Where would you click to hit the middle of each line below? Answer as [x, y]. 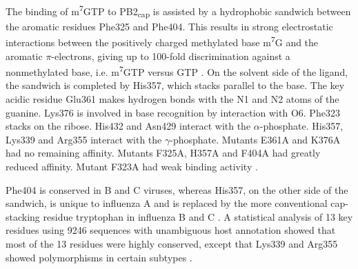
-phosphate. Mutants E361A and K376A [255, 139]
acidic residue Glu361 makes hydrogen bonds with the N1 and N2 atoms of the [172, 99]
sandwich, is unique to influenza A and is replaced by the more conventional [167, 203]
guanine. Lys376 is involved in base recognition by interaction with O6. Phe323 [173, 112]
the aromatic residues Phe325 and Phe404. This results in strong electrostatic [169, 26]
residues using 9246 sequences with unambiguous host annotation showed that [171, 230]
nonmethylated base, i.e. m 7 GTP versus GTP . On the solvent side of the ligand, [177, 71]
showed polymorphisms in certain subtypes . [99, 257]
